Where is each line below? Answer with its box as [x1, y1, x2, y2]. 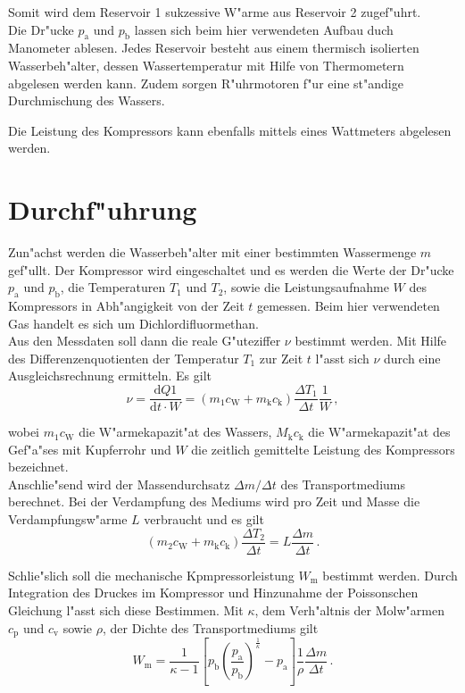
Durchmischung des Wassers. [8, 91, 165, 110]
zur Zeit [259, 348, 303, 367]
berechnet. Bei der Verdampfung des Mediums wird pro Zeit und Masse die [8, 492, 420, 511]
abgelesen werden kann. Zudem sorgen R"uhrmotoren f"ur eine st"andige [8, 73, 403, 92]
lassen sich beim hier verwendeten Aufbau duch [134, 20, 394, 38]
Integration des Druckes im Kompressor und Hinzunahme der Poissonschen [8, 583, 419, 602]
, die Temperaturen [60, 278, 166, 296]
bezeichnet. [8, 457, 69, 476]
